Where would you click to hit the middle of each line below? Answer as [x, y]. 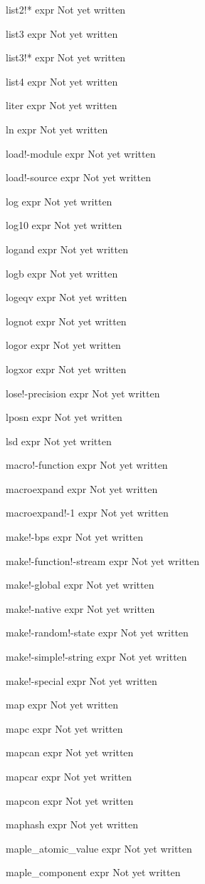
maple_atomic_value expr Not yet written [99, 848]
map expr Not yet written [62, 705]
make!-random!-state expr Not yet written [97, 632]
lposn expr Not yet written [64, 417]
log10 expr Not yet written [64, 225]
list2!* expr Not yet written [66, 9]
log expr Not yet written [59, 201]
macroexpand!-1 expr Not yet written [87, 513]
